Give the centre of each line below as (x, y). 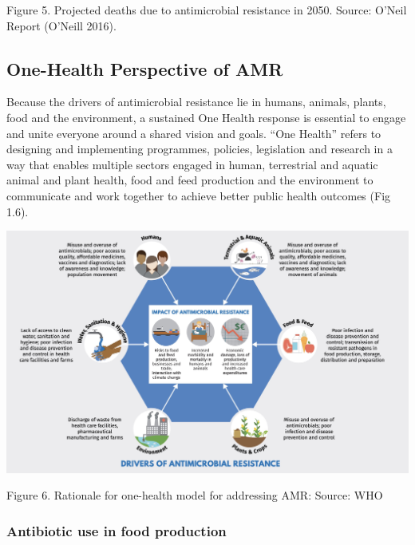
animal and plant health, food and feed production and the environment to (190, 180)
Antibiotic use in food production (117, 530)
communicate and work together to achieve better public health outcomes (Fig (199, 195)
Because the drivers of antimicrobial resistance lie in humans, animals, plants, (196, 102)
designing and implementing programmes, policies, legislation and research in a (200, 149)
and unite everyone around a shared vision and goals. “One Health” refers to (194, 133)
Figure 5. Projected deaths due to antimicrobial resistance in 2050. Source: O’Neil (207, 10)
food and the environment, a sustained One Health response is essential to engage (206, 117)
